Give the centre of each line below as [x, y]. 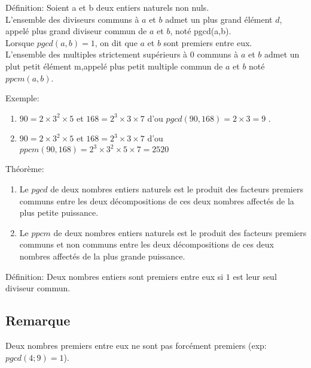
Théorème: [25, 169]
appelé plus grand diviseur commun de [76, 31]
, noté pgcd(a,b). [201, 31]
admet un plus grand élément [219, 19]
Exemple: [22, 98]
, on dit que [116, 42]
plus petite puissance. [59, 212]
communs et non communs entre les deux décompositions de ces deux [147, 244]
